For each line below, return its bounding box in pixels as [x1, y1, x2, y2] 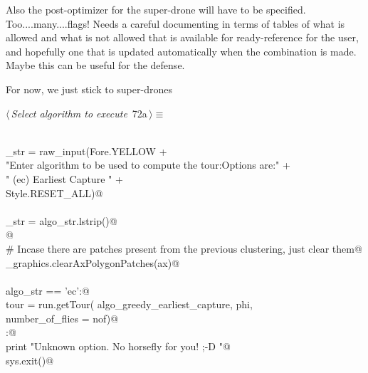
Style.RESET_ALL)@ [6, 185, 103, 200]
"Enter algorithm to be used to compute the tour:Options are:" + [6, 157, 290, 172]
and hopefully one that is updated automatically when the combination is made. [6, 43, 357, 58]
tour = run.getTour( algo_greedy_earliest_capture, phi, [6, 297, 253, 312]
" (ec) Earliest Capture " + [6, 171, 123, 186]
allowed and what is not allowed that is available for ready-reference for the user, [6, 30, 359, 45]
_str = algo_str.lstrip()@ [6, 213, 117, 228]
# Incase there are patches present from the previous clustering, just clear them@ [6, 241, 362, 256]
